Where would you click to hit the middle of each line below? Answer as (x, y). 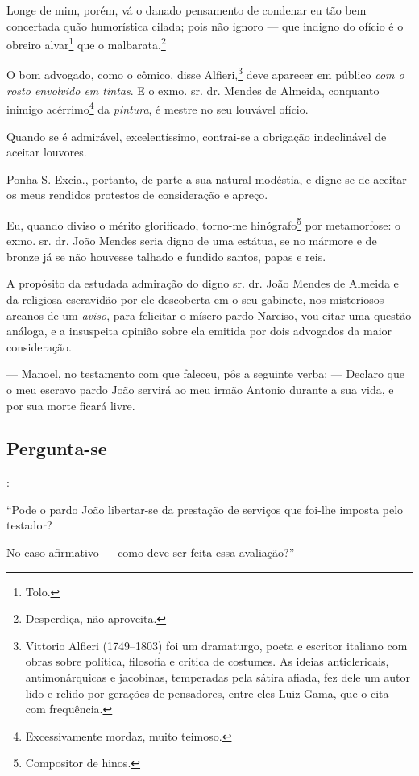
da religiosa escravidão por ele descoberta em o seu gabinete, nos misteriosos (195, 299)
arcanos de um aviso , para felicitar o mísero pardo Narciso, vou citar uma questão (209, 315)
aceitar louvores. (47, 152)
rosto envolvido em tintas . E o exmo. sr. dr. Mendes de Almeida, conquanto (193, 90)
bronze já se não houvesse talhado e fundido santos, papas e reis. (166, 256)
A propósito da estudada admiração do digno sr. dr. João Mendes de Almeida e (203, 283)
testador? (29, 525)
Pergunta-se (57, 448)
